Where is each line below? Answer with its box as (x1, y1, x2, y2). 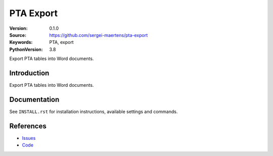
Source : (9, 32, 27, 38)
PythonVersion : (9, 46, 43, 53)
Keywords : (9, 39, 33, 45)
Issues (22, 135, 36, 141)
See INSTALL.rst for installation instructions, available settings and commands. (9, 109, 178, 115)
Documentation (9, 95, 60, 103)
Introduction (9, 69, 50, 77)
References (9, 122, 47, 130)
